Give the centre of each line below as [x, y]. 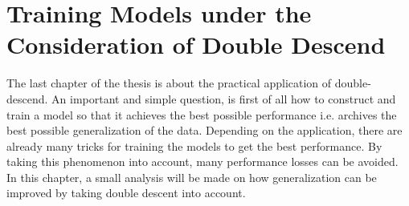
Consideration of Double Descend [196, 44]
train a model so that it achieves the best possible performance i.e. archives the [202, 114]
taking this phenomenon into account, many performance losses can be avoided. [202, 162]
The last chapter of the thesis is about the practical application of [169, 83]
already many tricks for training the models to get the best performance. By [194, 145]
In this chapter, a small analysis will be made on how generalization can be [192, 177]
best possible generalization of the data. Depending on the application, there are [204, 130]
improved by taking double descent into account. [126, 193]
